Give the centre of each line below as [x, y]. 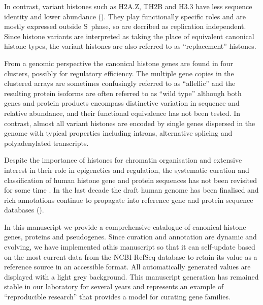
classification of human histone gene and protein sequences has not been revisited [130, 180]
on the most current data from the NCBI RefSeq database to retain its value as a [131, 256]
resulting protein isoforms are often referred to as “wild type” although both [123, 93]
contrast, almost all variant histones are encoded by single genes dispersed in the [130, 123]
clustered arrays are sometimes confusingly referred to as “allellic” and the [120, 83]
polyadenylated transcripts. [46, 143]
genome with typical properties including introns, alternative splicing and [118, 133]
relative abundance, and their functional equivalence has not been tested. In [122, 113]
